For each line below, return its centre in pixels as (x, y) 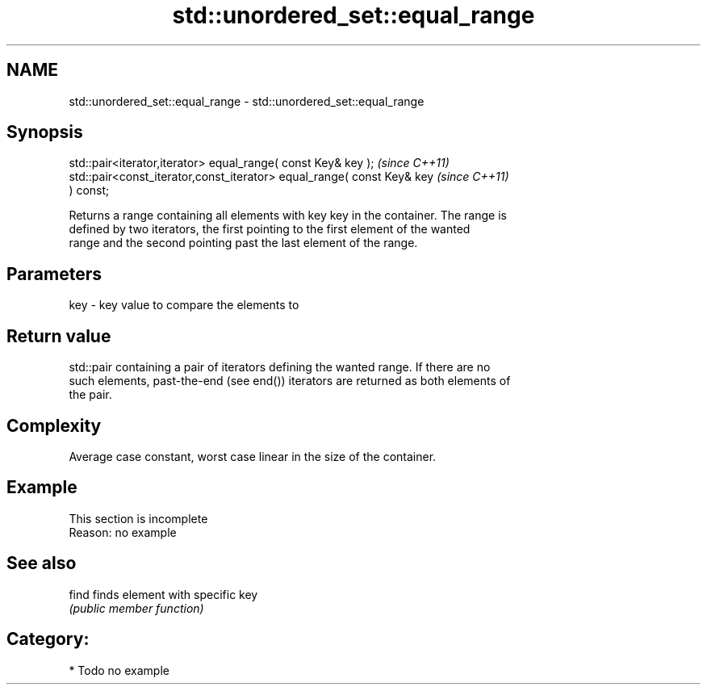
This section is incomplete (138, 518)
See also (42, 563)
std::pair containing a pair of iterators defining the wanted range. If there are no (280, 367)
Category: (48, 639)
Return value (59, 336)
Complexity (54, 425)
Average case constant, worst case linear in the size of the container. (253, 456)
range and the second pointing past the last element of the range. (243, 243)
